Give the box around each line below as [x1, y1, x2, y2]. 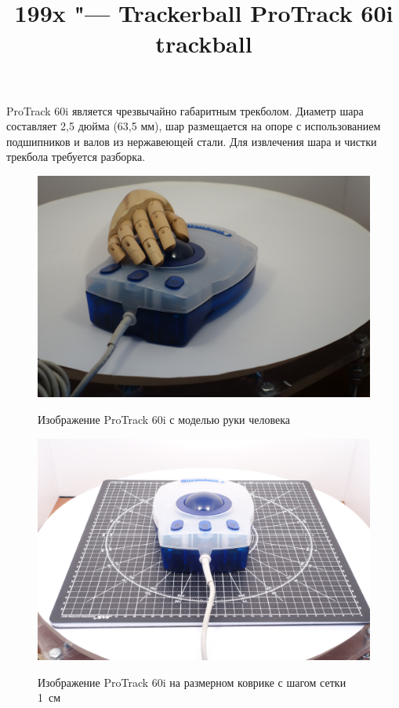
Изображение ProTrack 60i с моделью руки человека [38, 411, 291, 427]
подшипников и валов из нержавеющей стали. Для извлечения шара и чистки [6, 133, 377, 149]
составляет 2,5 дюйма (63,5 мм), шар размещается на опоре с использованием [6, 118, 381, 134]
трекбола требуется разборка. [6, 148, 146, 165]
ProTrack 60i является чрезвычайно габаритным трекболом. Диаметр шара [6, 102, 364, 119]
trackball [155, 27, 252, 60]
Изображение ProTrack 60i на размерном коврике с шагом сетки [38, 673, 346, 690]
